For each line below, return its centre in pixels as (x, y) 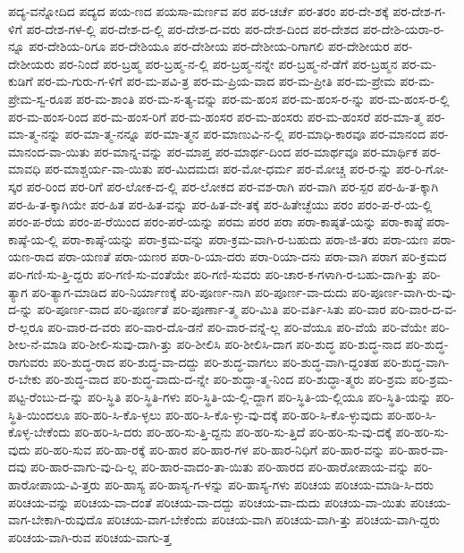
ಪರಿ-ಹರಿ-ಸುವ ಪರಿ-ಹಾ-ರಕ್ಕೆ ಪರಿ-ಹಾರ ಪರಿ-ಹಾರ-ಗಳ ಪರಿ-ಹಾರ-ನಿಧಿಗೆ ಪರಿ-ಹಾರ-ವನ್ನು (210, 449)
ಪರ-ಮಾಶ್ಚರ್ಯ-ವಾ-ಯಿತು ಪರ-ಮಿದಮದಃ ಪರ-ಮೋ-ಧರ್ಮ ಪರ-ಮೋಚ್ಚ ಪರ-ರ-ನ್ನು (218, 169)
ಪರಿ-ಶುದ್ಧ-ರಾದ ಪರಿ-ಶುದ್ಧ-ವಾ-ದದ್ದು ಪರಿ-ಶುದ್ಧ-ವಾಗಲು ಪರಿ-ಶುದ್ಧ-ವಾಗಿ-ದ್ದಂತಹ (215, 361)
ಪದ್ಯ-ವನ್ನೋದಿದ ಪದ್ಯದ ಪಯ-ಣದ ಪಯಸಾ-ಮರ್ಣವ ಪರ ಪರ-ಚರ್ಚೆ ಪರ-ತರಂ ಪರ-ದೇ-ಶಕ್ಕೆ (198, 11)
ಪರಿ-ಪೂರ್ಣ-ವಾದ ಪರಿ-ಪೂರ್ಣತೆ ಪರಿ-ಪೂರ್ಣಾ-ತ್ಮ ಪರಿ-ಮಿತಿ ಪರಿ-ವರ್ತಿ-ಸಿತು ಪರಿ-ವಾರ (211, 309)
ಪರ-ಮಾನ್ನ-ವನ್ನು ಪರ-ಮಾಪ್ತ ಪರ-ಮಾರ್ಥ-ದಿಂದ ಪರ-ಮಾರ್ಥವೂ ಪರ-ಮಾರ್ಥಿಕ (256, 151)
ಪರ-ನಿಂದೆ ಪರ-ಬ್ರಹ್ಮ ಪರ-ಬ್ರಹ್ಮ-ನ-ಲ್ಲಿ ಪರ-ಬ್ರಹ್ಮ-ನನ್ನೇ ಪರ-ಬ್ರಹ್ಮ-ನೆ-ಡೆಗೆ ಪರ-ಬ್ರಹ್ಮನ (228, 63)
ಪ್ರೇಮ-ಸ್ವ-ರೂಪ (40, 98)
